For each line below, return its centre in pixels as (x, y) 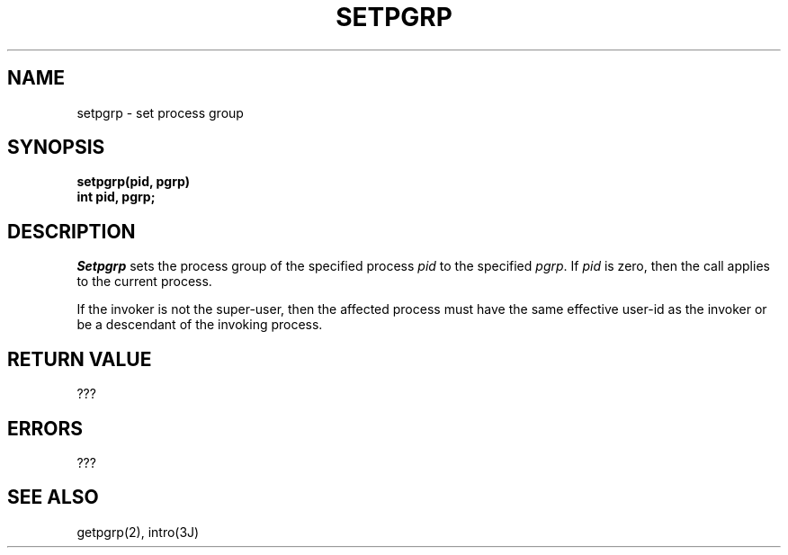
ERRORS (45, 428)
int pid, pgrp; (116, 197)
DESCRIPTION (72, 231)
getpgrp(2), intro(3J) (138, 532)
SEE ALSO (53, 497)
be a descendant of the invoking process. (200, 325)
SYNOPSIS (56, 148)
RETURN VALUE (80, 359)
